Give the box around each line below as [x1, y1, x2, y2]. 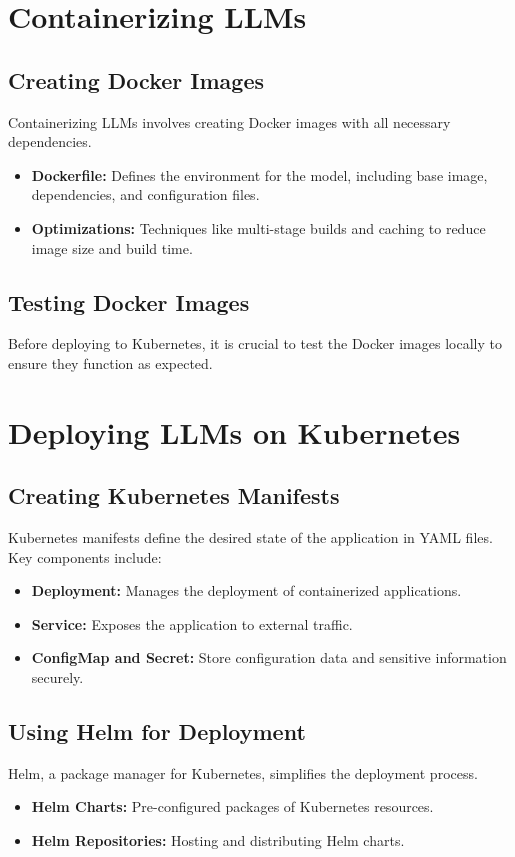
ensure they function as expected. [8, 352, 213, 373]
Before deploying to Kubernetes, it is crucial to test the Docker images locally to [8, 333, 502, 354]
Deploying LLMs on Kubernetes [8, 411, 461, 452]
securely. [31, 667, 84, 688]
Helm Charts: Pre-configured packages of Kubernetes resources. [31, 796, 434, 817]
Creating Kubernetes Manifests [8, 480, 340, 511]
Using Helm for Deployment [8, 716, 306, 747]
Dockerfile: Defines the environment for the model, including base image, [31, 164, 488, 185]
